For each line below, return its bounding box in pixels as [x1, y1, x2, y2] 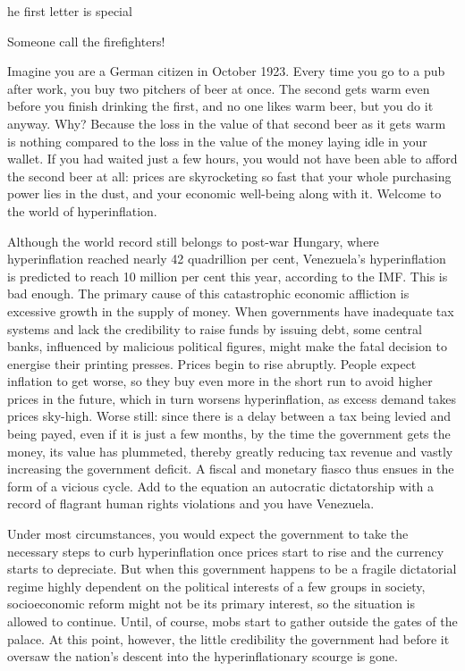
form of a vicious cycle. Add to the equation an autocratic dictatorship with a [7, 476, 435, 495]
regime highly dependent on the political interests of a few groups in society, [7, 576, 426, 595]
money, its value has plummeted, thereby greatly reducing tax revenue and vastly [7, 441, 453, 460]
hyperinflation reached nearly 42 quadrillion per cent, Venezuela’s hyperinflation [7, 249, 446, 268]
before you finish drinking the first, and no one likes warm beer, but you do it [7, 96, 434, 115]
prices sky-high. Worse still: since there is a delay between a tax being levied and [7, 407, 451, 425]
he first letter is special [7, 2, 132, 20]
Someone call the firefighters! [7, 31, 165, 50]
